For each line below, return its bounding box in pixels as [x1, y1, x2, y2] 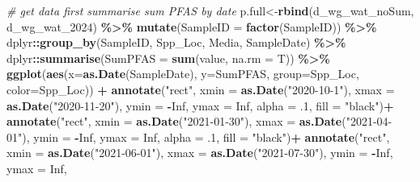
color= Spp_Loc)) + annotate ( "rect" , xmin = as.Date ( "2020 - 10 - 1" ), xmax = [6, 81, 395, 97]
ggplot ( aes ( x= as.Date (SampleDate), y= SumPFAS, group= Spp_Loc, [6, 65, 359, 82]
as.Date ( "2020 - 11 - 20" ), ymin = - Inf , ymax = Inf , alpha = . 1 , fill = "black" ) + [6, 97, 394, 114]
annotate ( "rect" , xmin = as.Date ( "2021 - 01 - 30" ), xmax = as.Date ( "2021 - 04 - [6, 113, 392, 130]
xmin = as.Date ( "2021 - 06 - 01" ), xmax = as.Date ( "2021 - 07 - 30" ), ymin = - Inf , [6, 144, 393, 161]
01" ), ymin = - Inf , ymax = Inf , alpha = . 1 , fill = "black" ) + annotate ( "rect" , [6, 128, 390, 145]
